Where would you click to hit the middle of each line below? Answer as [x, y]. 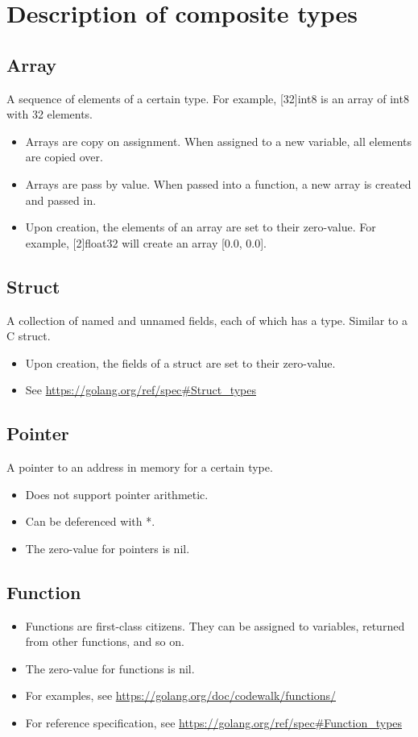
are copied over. [64, 157]
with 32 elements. [50, 114]
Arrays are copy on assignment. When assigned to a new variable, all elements [219, 141]
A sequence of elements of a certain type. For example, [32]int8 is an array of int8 [208, 98]
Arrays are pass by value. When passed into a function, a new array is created [218, 183]
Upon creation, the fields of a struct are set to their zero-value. [180, 362]
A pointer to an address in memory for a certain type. [140, 467]
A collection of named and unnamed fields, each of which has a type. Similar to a [207, 320]
